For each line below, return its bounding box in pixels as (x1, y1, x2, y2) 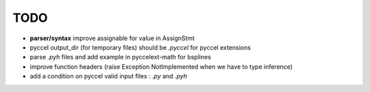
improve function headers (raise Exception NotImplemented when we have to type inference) (29, 62, 293, 71)
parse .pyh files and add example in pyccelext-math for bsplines (29, 53, 212, 61)
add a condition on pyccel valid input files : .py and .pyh (29, 72, 188, 80)
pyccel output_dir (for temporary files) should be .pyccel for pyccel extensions (29, 43, 251, 51)
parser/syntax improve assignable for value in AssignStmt (29, 34, 195, 42)
